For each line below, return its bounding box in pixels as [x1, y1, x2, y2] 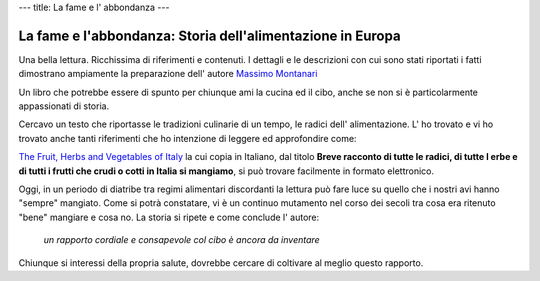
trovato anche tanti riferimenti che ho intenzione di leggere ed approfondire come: [18, 132, 357, 144]
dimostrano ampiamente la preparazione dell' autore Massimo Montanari [18, 68, 318, 80]
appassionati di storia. [18, 100, 110, 112]
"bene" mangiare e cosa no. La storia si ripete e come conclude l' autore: [18, 211, 320, 223]
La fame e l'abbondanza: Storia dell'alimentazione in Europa [18, 27, 401, 44]
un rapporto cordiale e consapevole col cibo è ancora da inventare [43, 234, 320, 246]
